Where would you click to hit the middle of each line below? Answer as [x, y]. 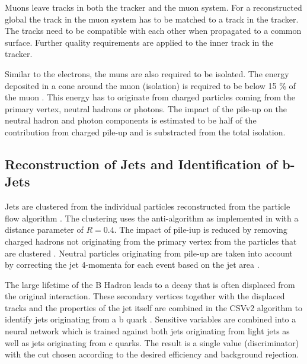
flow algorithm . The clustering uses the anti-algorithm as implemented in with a [152, 218]
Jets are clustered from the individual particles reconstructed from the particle [148, 206]
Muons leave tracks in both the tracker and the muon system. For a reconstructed [153, 7]
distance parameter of [44, 230]
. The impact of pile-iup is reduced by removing [201, 230]
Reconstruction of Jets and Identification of [141, 164]
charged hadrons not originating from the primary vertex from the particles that [151, 241]
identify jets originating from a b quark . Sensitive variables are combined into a [151, 319]
